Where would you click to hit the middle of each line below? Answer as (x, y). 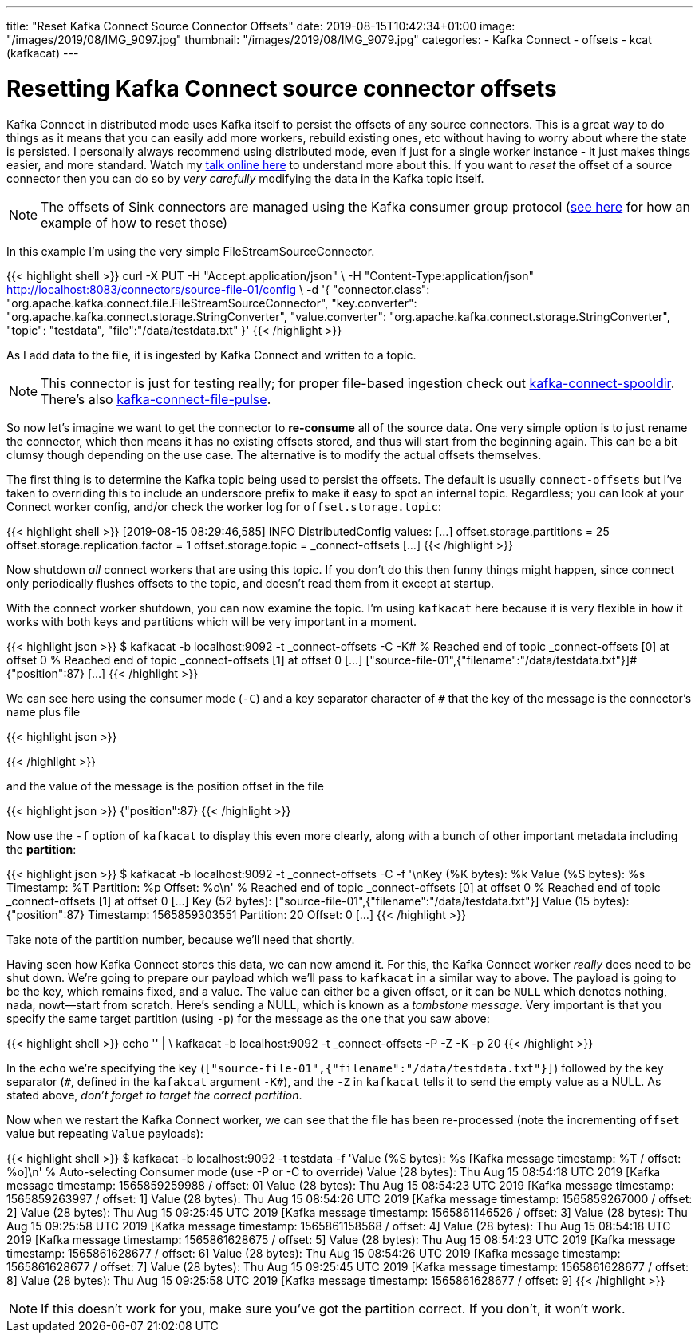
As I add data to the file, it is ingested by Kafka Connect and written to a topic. (211, 355)
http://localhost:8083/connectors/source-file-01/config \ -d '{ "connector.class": (218, 289)
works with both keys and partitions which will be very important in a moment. (212, 621)
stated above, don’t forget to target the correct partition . (154, 1095)
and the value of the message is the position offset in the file (165, 786)
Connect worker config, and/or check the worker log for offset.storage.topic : (224, 506)
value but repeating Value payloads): (105, 1133)
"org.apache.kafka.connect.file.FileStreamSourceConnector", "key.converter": (212, 303)
